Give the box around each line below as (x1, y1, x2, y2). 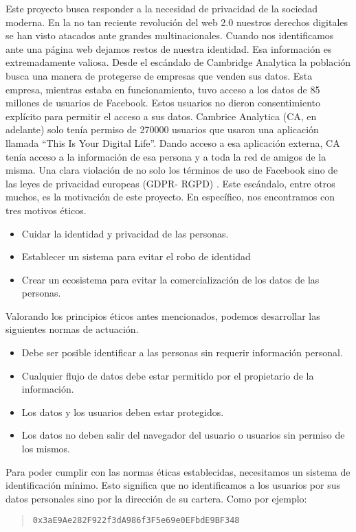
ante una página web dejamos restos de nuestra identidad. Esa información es (5, 41, 332, 56)
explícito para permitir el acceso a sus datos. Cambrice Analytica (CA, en (5, 108, 317, 123)
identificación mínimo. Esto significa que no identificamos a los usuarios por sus (5, 478, 341, 492)
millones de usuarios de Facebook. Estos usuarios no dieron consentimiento (5, 95, 321, 110)
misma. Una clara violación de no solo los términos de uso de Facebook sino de (5, 163, 338, 177)
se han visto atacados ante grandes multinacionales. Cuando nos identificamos (5, 28, 334, 43)
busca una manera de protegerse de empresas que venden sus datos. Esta (5, 68, 313, 82)
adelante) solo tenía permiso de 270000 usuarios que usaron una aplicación (5, 122, 319, 137)
